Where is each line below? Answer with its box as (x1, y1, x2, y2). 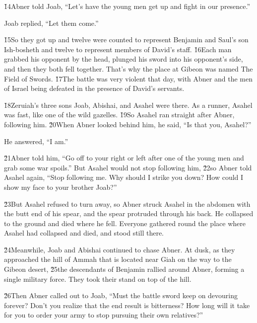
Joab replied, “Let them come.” (4, 17, 99, 28)
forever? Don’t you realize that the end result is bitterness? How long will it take (4, 300, 250, 310)
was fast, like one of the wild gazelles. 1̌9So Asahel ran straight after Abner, (4, 109, 235, 120)
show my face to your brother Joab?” (4, 181, 117, 192)
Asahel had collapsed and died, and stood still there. (4, 228, 164, 238)
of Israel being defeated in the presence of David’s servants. (4, 83, 185, 93)
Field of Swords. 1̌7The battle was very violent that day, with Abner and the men (4, 73, 253, 83)
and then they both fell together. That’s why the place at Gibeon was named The (4, 63, 253, 74)
